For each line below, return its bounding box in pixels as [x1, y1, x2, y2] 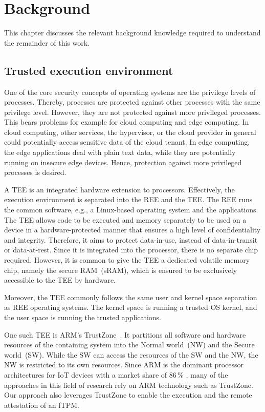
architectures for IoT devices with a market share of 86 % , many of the [4, 369, 228, 380]
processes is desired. [4, 167, 67, 178]
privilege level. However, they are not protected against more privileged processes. [4, 106, 261, 117]
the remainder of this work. [4, 37, 90, 48]
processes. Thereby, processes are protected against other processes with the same [4, 96, 260, 107]
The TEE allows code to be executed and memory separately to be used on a [4, 214, 247, 225]
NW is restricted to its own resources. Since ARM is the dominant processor [4, 359, 244, 370]
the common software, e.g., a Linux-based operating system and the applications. [4, 204, 258, 215]
